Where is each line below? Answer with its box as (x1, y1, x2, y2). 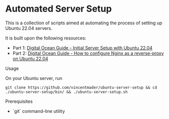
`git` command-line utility (12, 108, 65, 114)
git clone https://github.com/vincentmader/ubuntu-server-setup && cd (5, 85, 157, 90)
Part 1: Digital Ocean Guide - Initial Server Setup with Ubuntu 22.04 (12, 45, 153, 51)
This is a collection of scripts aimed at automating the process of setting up (5, 20, 163, 26)
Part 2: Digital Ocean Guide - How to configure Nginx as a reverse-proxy (12, 50, 164, 56)
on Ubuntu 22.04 (12, 55, 49, 61)
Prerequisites (5, 98, 33, 104)
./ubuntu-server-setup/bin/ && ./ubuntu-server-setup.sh (5, 89, 128, 94)
